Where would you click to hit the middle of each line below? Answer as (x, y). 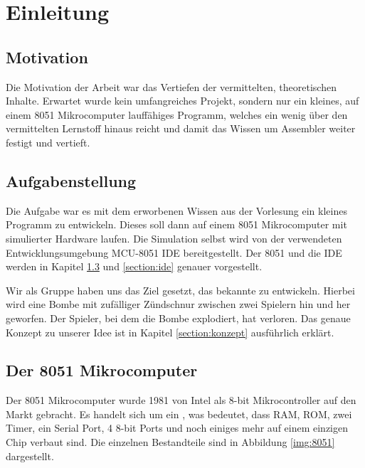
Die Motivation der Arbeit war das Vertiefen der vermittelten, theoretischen (171, 86)
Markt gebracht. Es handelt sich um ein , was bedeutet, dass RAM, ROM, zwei (179, 414)
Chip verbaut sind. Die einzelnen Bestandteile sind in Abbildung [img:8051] (170, 442)
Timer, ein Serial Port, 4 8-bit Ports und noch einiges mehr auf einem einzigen (177, 428)
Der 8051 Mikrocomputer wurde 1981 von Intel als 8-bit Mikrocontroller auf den (181, 400)
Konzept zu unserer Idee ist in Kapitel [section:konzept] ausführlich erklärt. (170, 332)
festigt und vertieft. (48, 142)
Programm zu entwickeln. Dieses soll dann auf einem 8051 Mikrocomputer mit (176, 224)
